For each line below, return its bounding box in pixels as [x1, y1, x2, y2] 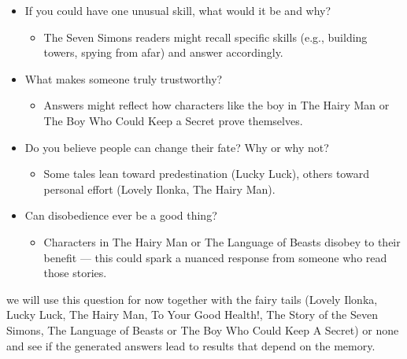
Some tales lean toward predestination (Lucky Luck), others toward [43, 165, 369, 182]
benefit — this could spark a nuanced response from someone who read [43, 249, 387, 265]
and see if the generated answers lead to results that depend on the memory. [6, 337, 376, 353]
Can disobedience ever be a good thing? [24, 207, 217, 224]
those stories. [43, 265, 107, 281]
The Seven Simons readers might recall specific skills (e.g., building [43, 28, 368, 45]
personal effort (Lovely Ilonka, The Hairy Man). [43, 180, 276, 197]
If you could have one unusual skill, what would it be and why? [24, 2, 331, 18]
